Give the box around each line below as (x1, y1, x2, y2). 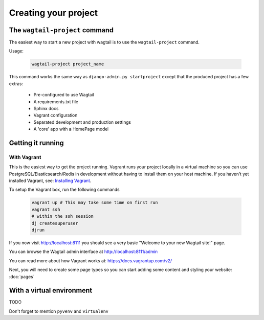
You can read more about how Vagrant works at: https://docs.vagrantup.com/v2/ (9, 257, 172, 264)
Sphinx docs (33, 105, 59, 111)
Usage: (9, 48, 24, 54)
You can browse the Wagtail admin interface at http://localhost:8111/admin (9, 249, 158, 254)
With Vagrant (9, 154, 42, 160)
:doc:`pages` (9, 274, 35, 279)
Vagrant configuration (33, 113, 78, 118)
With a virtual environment (9, 286, 92, 295)
